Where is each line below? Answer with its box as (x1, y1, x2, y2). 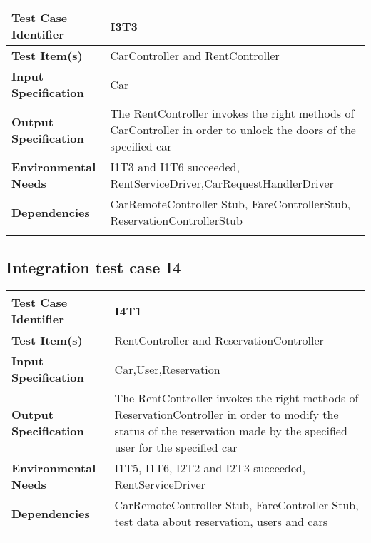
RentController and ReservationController (114, 332, 324, 349)
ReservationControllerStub (110, 212, 243, 228)
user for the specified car (114, 439, 238, 456)
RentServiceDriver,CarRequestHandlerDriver (110, 175, 334, 191)
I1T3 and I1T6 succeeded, (110, 158, 240, 175)
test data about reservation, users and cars (114, 513, 327, 530)
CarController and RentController (110, 47, 280, 64)
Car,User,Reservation (114, 360, 220, 377)
